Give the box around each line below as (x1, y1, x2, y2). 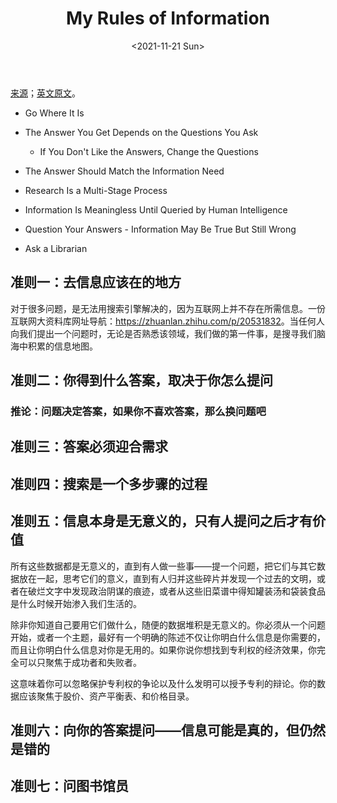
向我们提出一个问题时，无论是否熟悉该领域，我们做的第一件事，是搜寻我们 (10, 327, 317, 339)
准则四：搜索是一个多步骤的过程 (10, 475, 208, 492)
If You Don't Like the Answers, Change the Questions (39, 145, 259, 157)
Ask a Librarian (24, 242, 88, 254)
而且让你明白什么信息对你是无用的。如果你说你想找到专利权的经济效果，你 (10, 643, 317, 656)
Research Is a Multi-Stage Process (24, 184, 168, 196)
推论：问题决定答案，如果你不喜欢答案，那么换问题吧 (10, 405, 267, 419)
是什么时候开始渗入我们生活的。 (10, 597, 142, 609)
